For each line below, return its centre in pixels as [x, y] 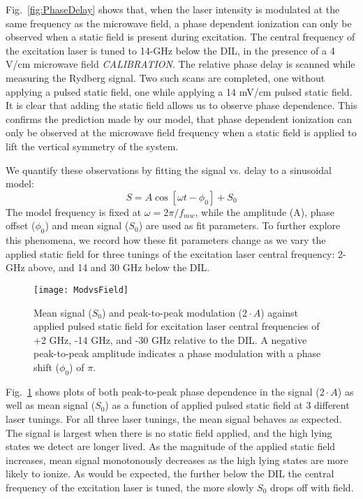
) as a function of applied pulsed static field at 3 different [227, 405]
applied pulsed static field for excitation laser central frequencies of [177, 326]
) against [279, 312]
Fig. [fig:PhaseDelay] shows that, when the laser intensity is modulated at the [173, 9]
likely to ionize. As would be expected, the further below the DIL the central [170, 473]
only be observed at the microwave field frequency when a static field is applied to [181, 132]
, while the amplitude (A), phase [265, 211]
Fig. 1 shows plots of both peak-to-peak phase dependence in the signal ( [163, 391]
